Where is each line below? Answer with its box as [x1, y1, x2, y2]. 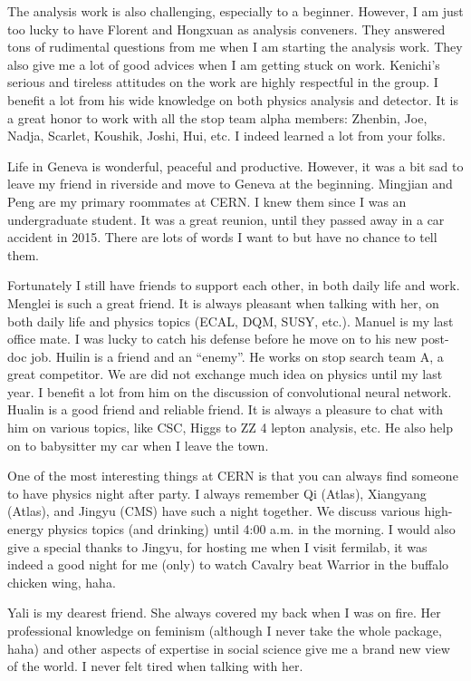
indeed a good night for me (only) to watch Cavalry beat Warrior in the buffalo [7, 555, 449, 574]
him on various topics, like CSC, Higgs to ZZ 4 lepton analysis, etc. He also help [7, 418, 454, 437]
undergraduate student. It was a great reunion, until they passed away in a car [7, 209, 445, 229]
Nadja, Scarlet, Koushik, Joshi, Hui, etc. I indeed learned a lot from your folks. [7, 126, 447, 145]
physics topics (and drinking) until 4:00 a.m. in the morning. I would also [47, 520, 456, 539]
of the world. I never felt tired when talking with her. [7, 657, 303, 676]
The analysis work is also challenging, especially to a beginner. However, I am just [7, 2, 464, 20]
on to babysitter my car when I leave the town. [7, 435, 269, 454]
